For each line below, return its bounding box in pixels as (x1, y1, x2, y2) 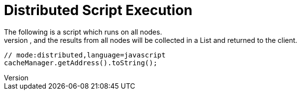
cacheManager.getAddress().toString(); (4, 58, 157, 67)
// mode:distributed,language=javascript (4, 51, 166, 59)
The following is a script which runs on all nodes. (4, 27, 162, 36)
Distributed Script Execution (4, 2, 193, 19)
